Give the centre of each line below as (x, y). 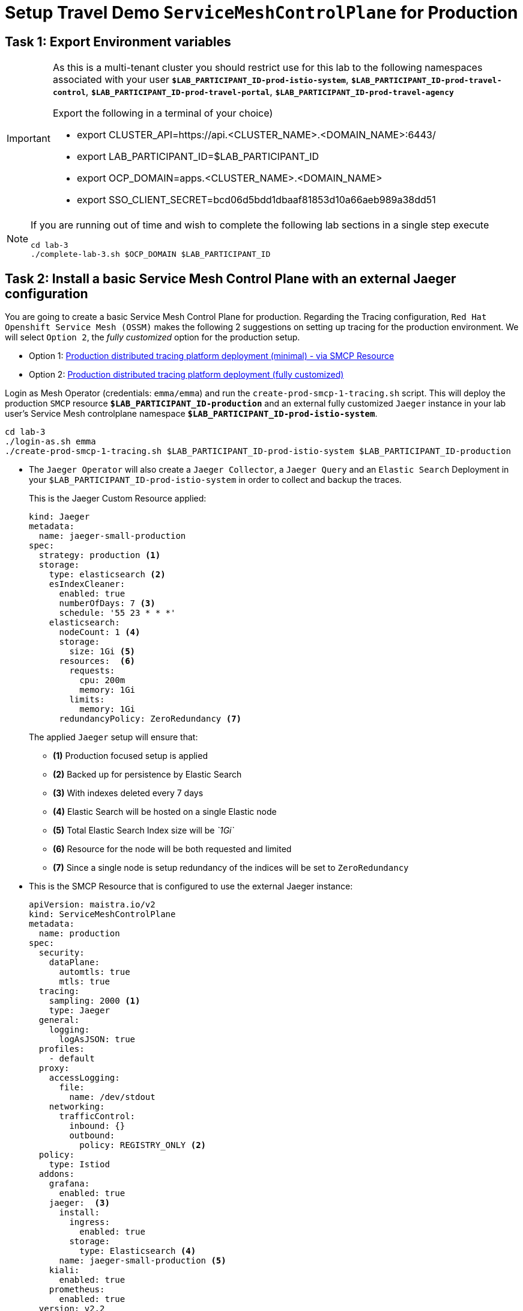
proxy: (54, 1068)
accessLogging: (84, 1078)
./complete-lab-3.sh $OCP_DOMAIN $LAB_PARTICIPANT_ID (151, 254)
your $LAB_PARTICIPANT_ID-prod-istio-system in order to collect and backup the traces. (215, 480)
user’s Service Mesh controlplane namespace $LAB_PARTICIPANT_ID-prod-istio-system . (191, 414)
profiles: (62, 1049)
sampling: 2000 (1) (95, 1001)
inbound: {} (97, 1126)
